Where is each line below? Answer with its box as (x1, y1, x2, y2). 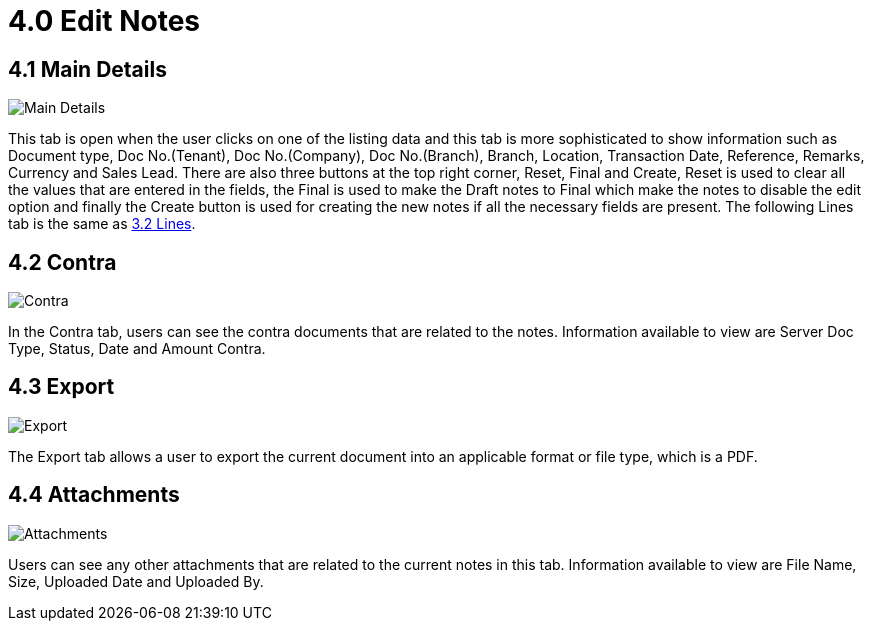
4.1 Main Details (8, 56, 167, 82)
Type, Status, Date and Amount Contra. (8, 340, 266, 358)
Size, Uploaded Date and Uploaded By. (8, 572, 264, 590)
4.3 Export (8, 374, 115, 400)
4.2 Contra (8, 249, 117, 275)
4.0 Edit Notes (8, 4, 201, 38)
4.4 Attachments (8, 482, 180, 508)
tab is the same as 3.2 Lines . (8, 215, 196, 233)
